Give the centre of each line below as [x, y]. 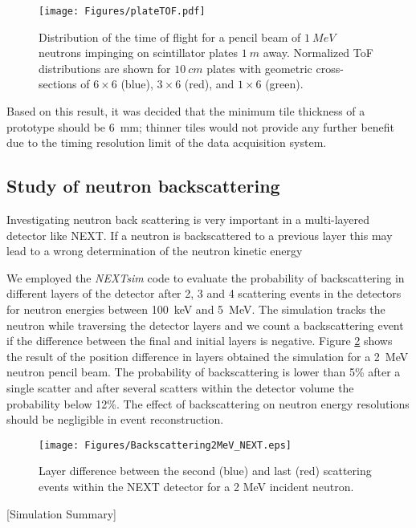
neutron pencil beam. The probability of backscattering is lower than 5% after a [204, 372]
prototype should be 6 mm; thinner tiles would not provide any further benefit [201, 126]
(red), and [209, 84]
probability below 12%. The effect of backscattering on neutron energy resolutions [208, 403]
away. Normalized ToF [318, 53]
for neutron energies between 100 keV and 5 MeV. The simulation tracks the [196, 309]
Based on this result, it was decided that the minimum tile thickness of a [186, 111]
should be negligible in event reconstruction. [115, 419]
